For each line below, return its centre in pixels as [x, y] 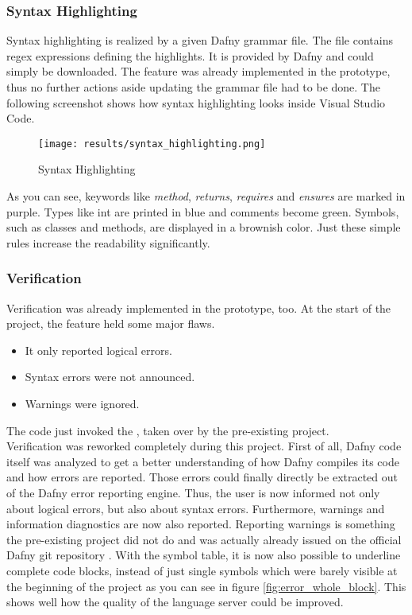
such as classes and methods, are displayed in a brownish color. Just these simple [204, 227]
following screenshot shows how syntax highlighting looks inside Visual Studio [196, 102]
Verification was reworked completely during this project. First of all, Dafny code [204, 446]
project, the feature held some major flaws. [111, 323]
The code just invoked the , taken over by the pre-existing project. [168, 430]
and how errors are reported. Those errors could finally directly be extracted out [202, 477]
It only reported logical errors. [98, 350]
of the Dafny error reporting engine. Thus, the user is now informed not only [193, 492]
